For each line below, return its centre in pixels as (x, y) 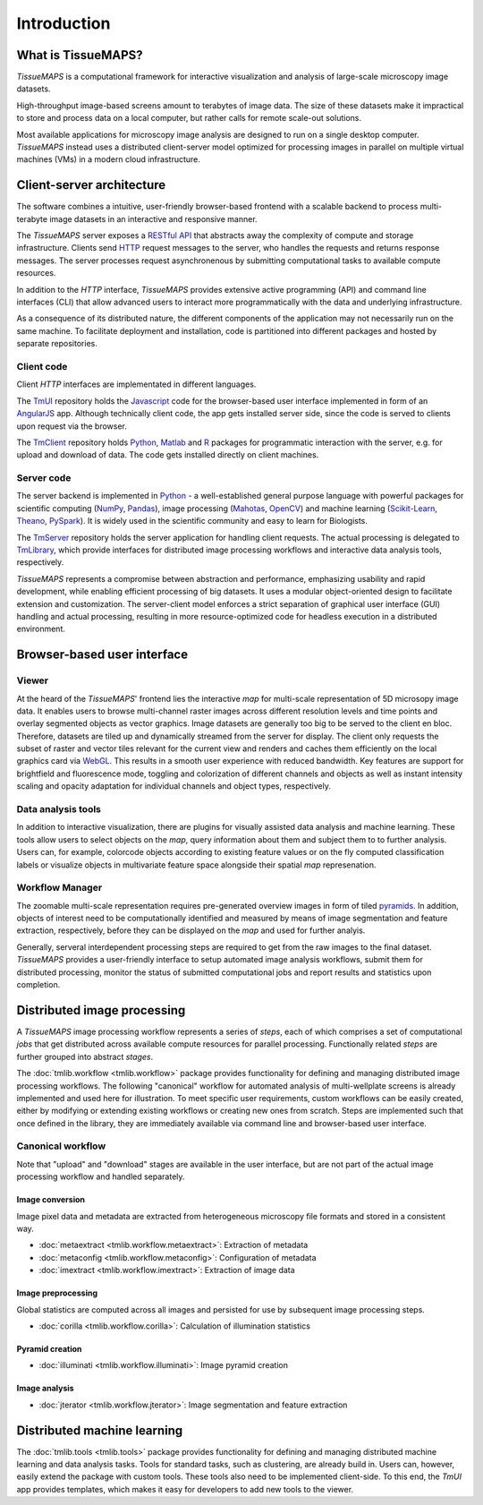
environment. (41, 629)
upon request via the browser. (72, 426)
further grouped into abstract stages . (85, 1056)
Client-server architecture (91, 185)
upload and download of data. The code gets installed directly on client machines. (168, 455)
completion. (38, 985)
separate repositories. (57, 344)
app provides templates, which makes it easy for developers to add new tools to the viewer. (185, 1489)
